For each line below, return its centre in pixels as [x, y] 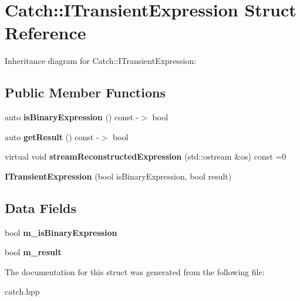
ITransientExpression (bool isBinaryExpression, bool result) [118, 176]
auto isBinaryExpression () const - [72, 117]
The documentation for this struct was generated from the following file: [135, 271]
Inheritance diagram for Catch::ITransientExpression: [101, 61]
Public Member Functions [85, 92]
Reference [45, 33]
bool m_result [33, 252]
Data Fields [41, 207]
